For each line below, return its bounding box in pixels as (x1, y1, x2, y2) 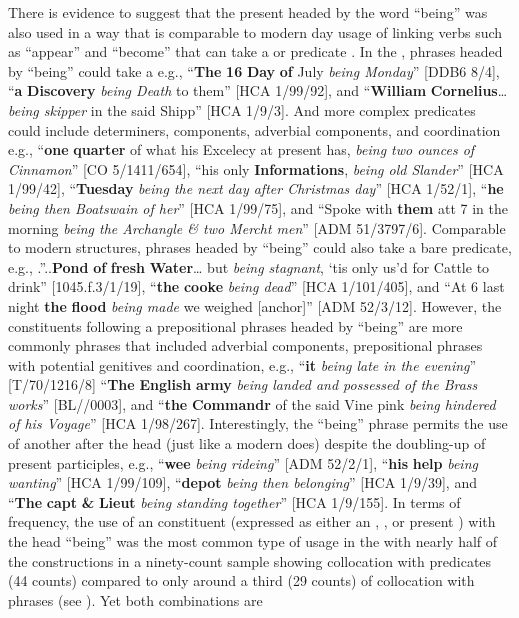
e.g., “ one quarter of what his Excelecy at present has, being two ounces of (8, 139, 475, 160)
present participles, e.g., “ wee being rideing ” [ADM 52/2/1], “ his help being (8, 452, 478, 473)
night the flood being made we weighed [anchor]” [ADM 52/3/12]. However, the (8, 295, 502, 316)
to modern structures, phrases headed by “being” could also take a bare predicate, (8, 237, 512, 258)
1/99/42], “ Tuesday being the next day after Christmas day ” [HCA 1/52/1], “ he (8, 178, 504, 199)
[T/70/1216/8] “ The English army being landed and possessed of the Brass (8, 374, 478, 395)
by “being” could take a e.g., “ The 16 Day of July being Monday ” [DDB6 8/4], (8, 60, 500, 81)
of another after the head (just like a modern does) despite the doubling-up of (8, 433, 486, 454)
